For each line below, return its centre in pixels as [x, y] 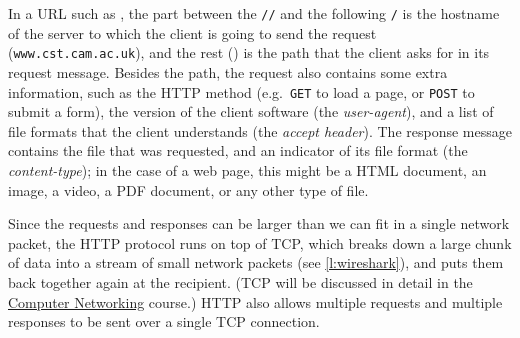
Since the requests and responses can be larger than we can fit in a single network [259, 223]
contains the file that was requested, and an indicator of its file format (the [238, 150]
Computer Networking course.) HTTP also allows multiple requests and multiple [255, 301]
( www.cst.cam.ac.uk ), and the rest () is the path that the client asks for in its [249, 52]
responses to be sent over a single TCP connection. [164, 321]
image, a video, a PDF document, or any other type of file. [188, 189]
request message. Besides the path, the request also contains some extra [228, 71]
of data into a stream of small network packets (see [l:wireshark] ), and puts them [256, 262]
